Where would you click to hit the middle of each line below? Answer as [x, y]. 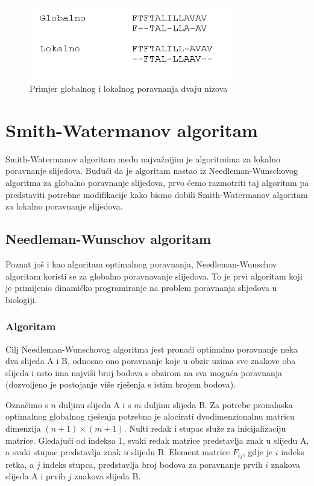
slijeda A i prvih [36, 476]
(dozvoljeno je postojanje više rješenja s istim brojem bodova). [121, 384]
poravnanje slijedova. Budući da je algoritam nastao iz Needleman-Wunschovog [152, 171]
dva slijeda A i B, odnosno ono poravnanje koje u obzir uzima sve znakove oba [151, 361]
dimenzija [23, 428]
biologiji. [21, 299]
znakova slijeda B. [108, 476]
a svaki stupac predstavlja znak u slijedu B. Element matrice [118, 452]
